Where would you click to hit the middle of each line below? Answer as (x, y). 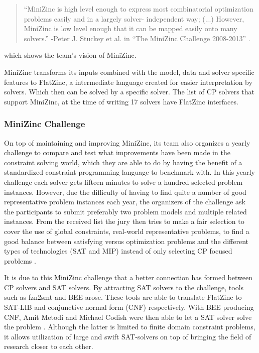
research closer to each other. (49, 346)
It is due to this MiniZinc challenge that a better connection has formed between (128, 277)
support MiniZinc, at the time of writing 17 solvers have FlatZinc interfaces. (121, 101)
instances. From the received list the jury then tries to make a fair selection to (124, 221)
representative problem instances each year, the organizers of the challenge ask (125, 202)
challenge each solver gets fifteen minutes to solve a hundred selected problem (123, 182)
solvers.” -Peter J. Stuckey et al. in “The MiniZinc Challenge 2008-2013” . (137, 38)
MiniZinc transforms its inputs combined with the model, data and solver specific (129, 72)
